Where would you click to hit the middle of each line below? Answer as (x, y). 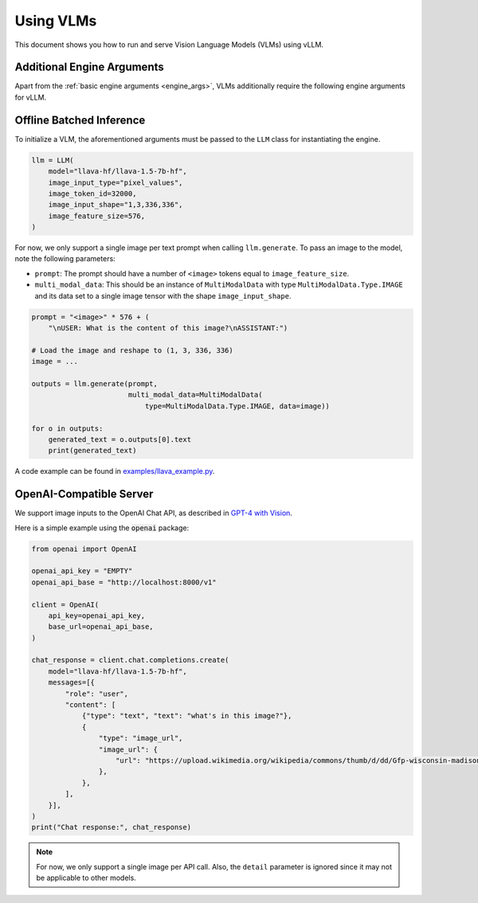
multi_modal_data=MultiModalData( (195, 395)
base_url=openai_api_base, (101, 627)
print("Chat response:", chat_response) (111, 827)
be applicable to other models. (86, 878)
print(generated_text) (92, 451)
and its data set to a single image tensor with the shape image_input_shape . (163, 295)
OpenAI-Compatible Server (84, 494)
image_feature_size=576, (97, 216)
